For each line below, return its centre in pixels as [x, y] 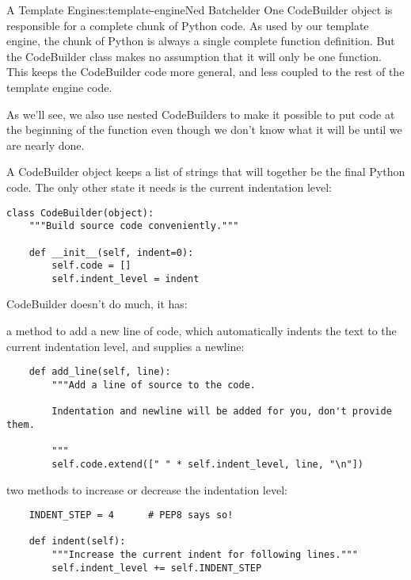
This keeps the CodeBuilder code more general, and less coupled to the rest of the [205, 72]
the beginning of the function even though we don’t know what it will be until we [204, 130]
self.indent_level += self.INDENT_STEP [157, 568]
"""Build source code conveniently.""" [134, 226]
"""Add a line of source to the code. [154, 385]
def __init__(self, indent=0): [111, 252]
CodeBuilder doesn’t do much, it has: [97, 304]
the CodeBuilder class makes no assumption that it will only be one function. [194, 56]
